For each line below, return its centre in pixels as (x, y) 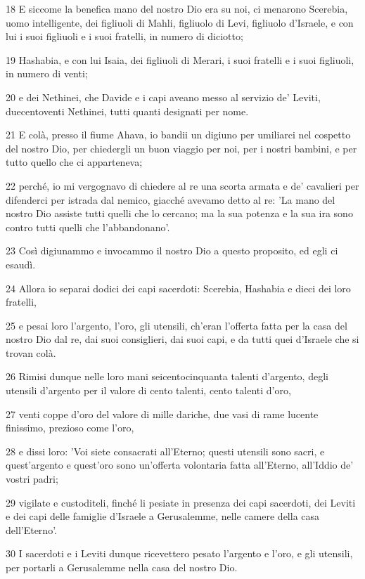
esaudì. (21, 264)
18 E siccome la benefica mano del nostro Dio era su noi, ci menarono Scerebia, (177, 8)
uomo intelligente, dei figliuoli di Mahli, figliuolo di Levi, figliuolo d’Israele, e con (180, 22)
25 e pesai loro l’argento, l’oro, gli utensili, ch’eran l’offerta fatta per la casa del (177, 325)
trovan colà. (31, 352)
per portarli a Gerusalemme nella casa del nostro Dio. (122, 567)
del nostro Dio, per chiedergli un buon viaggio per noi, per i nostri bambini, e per (181, 148)
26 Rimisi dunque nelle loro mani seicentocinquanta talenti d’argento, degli (167, 376)
